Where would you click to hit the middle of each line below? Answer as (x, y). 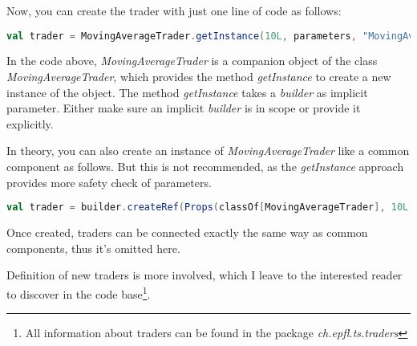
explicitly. (30, 123)
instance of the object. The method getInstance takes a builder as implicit (187, 92)
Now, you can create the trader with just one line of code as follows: (174, 10)
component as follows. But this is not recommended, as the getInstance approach (205, 167)
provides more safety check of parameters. (109, 182)
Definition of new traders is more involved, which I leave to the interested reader (204, 275)
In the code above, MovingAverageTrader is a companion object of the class (192, 61)
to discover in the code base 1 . (79, 292)
